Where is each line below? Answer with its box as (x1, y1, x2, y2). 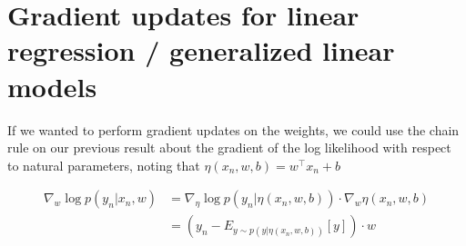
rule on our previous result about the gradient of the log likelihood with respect (7, 138, 451, 157)
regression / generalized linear (7, 32, 395, 69)
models (7, 67, 97, 104)
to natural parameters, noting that (7, 155, 200, 174)
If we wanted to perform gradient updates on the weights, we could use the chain (7, 120, 460, 139)
